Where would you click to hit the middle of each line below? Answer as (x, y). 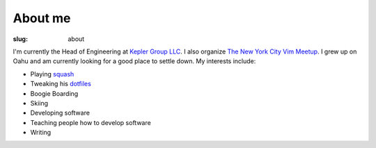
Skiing (39, 103)
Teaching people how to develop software (91, 122)
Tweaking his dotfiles (61, 84)
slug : (20, 39)
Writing (41, 133)
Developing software (60, 113)
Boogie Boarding (54, 93)
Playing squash (52, 74)
